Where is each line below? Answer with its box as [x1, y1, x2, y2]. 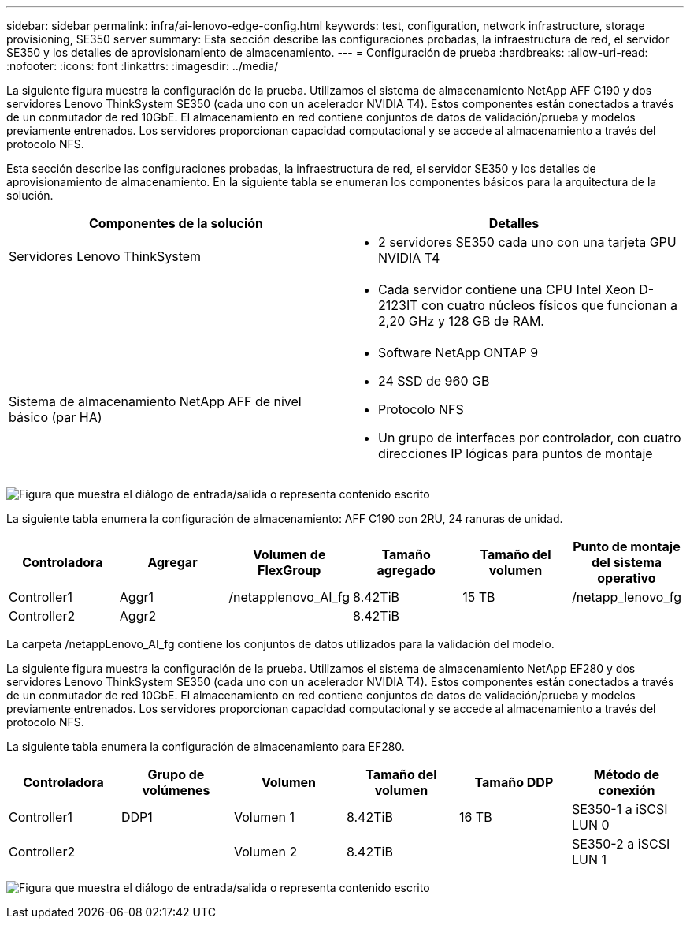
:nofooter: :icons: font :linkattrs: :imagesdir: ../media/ [6, 59, 279, 73]
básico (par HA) [9, 409, 102, 425]
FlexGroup [258, 562, 321, 578]
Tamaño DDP [474, 774, 554, 790]
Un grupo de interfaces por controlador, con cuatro [378, 430, 681, 446]
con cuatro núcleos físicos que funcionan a [421, 297, 677, 313]
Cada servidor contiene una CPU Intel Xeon [378, 282, 636, 297]
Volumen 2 [233, 844, 298, 860]
